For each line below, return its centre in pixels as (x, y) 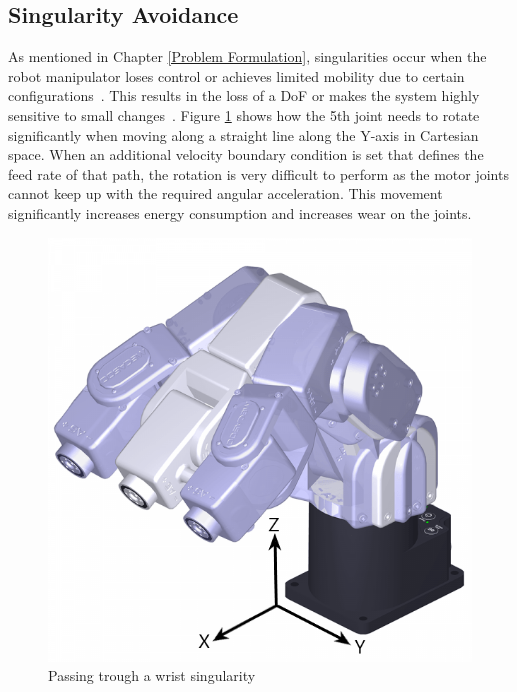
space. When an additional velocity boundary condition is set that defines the (246, 154)
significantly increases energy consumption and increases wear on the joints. (240, 212)
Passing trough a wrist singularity (152, 675)
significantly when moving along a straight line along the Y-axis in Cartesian (243, 134)
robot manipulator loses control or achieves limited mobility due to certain (236, 75)
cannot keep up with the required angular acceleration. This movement (225, 193)
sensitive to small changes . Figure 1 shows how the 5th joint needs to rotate (244, 114)
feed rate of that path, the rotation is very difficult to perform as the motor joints (258, 173)
